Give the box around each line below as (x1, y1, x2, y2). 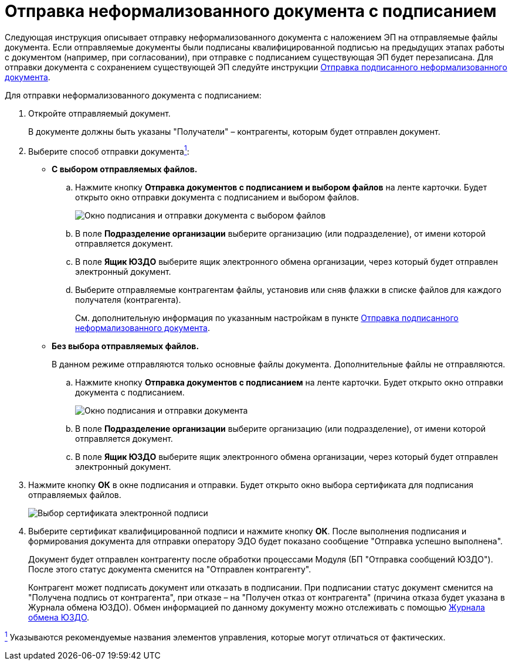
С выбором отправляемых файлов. (52, 164, 198, 175)
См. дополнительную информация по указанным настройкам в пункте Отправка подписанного (75, 313, 459, 323)
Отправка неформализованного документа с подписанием (5, 1, 497, 21)
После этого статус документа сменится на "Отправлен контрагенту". (28, 564, 311, 575)
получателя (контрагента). (75, 295, 181, 305)
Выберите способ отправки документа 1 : (28, 144, 189, 156)
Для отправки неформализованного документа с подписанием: (5, 90, 262, 100)
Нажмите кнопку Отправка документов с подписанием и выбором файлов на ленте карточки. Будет (75, 182, 487, 193)
